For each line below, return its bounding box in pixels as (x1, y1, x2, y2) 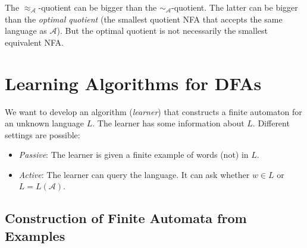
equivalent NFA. (5, 36, 64, 48)
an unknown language (5, 117, 84, 129)
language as (5, 24, 47, 37)
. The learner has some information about (92, 117, 245, 129)
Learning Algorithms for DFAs (5, 71, 262, 95)
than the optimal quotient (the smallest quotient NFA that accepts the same (5, 12, 283, 25)
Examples (5, 226, 65, 244)
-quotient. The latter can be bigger (171, 1, 298, 13)
